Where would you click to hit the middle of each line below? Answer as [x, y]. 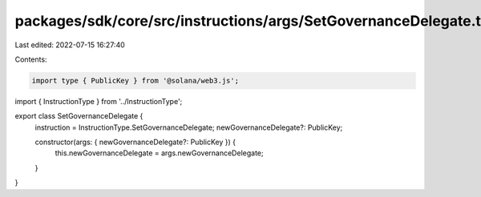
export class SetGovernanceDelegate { [79, 116]
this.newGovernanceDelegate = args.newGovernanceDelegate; [159, 153]
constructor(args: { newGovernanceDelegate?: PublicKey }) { [135, 142]
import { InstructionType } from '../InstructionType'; [99, 101]
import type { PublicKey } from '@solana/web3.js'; [135, 80]
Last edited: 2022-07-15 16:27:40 [70, 45]
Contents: [31, 59]
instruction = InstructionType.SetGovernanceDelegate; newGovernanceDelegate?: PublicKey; [189, 127]
